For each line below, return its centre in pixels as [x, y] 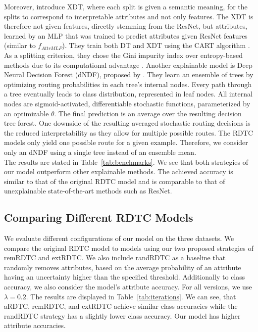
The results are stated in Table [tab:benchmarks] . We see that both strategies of [126, 162]
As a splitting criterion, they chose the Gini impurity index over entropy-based [124, 55]
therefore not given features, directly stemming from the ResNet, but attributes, [126, 26]
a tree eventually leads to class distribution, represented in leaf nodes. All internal [128, 94]
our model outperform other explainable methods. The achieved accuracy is [119, 171]
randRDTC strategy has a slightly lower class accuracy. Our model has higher [122, 315]
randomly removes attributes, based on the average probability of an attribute [123, 267]
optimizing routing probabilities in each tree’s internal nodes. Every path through [128, 84]
